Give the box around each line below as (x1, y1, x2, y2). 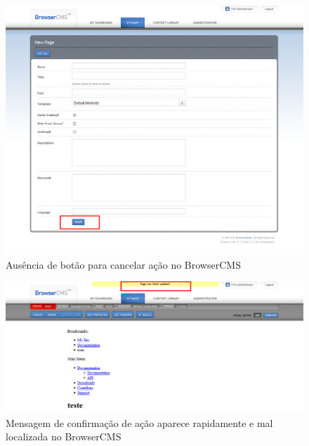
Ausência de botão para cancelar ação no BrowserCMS (6, 257, 241, 272)
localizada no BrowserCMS (6, 429, 121, 444)
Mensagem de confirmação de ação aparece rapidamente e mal (6, 415, 273, 430)
